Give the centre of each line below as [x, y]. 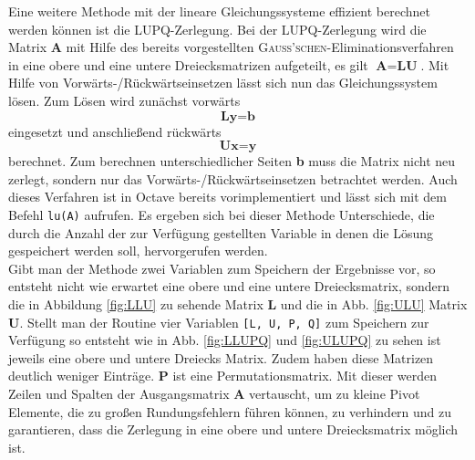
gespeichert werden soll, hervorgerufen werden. [138, 251]
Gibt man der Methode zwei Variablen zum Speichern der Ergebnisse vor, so [222, 268]
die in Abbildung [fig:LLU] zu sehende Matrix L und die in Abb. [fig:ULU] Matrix [238, 303]
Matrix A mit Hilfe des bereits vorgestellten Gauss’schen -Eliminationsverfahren [231, 47]
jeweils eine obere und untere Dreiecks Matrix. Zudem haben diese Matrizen [221, 357]
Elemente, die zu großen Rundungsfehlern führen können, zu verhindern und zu [230, 411]
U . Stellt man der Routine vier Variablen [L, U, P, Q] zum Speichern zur [219, 322]
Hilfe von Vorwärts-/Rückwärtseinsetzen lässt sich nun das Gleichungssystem [223, 83]
